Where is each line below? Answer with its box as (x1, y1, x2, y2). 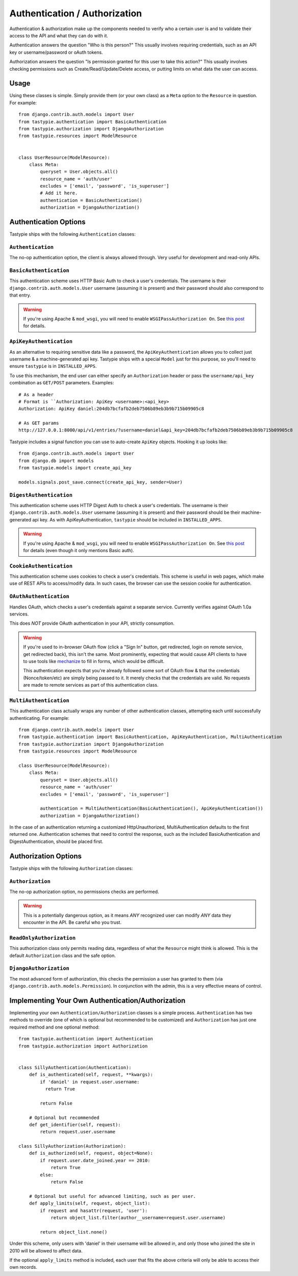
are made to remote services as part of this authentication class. (23, 682, 159, 688)
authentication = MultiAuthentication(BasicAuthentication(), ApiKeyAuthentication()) (40, 806, 264, 811)
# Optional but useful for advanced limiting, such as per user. (29, 1193, 196, 1199)
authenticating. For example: (9, 715, 70, 721)
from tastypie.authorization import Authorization (18, 1043, 148, 1049)
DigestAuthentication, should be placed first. (9, 838, 104, 845)
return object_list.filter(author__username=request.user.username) (51, 1215, 226, 1220)
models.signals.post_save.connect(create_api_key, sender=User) (18, 479, 183, 485)
